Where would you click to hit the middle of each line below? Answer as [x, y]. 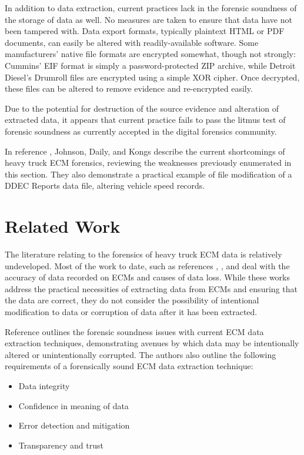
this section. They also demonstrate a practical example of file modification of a [148, 174]
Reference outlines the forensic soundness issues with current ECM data [134, 331]
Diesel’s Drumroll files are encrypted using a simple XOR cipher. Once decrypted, [152, 77]
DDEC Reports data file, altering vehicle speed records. [105, 185]
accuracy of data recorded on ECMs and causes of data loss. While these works [148, 277]
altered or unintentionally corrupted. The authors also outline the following [141, 354]
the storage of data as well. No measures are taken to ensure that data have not [148, 19]
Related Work [63, 226]
